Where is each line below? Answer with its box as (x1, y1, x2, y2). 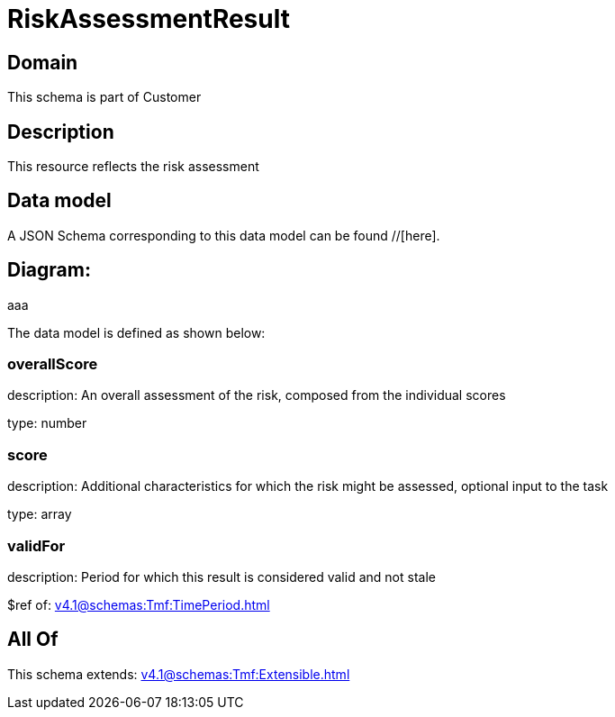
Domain (7, 50, 78, 74)
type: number (7, 415, 87, 431)
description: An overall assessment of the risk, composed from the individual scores (7, 387, 506, 404)
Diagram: (7, 259, 91, 282)
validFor (7, 536, 66, 555)
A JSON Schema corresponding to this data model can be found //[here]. (7, 227, 440, 243)
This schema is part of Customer (7, 89, 202, 105)
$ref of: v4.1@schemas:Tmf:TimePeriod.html (7, 596, 270, 613)
